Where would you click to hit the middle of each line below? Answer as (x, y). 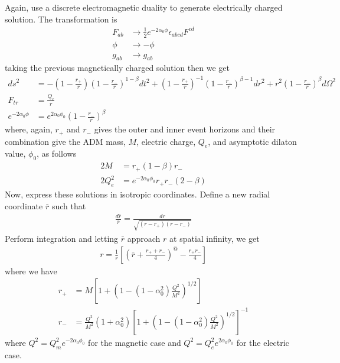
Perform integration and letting (62, 239)
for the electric (263, 342)
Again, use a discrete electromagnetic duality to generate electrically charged (144, 7)
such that (69, 205)
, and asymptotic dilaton (252, 141)
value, (15, 153)
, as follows (57, 153)
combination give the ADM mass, (65, 141)
